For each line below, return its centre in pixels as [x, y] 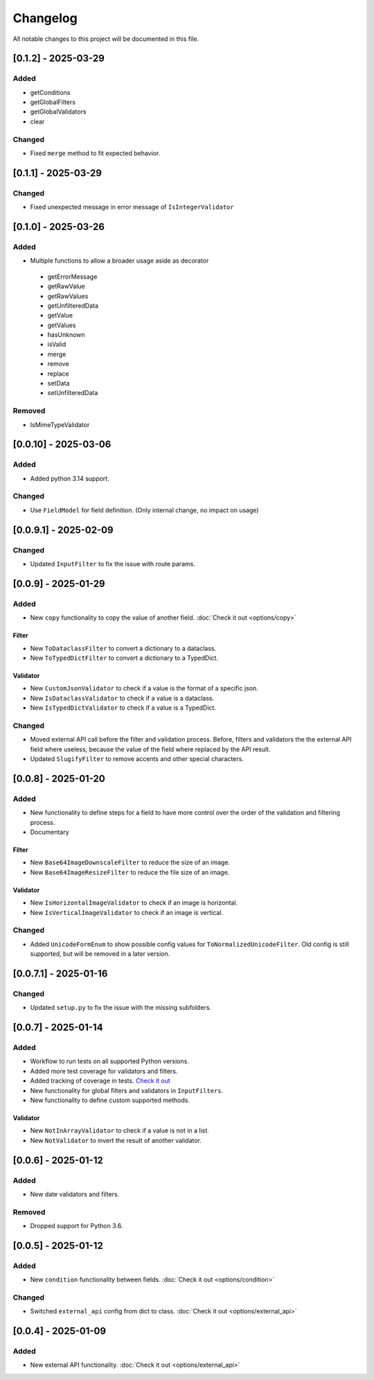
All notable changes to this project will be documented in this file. [106, 39]
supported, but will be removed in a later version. [100, 954]
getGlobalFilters [53, 102]
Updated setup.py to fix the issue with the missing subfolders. [121, 1008]
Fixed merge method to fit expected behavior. [95, 153]
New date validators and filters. [75, 1194]
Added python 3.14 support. [70, 478]
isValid [57, 344]
